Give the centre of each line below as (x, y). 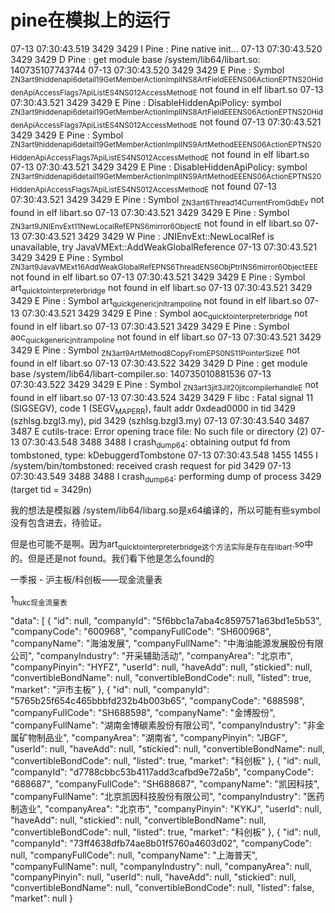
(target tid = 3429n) (51, 489)
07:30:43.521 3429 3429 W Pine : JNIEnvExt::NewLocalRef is (148, 236)
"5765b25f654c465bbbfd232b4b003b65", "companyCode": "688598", (158, 701)
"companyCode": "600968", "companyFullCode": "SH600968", (141, 632)
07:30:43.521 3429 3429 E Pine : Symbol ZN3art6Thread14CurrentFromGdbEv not (167, 201)
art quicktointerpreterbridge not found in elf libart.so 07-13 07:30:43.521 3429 (161, 288)
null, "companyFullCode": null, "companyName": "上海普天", (134, 855)
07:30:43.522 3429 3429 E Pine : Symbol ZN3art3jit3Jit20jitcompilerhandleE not (164, 385)
